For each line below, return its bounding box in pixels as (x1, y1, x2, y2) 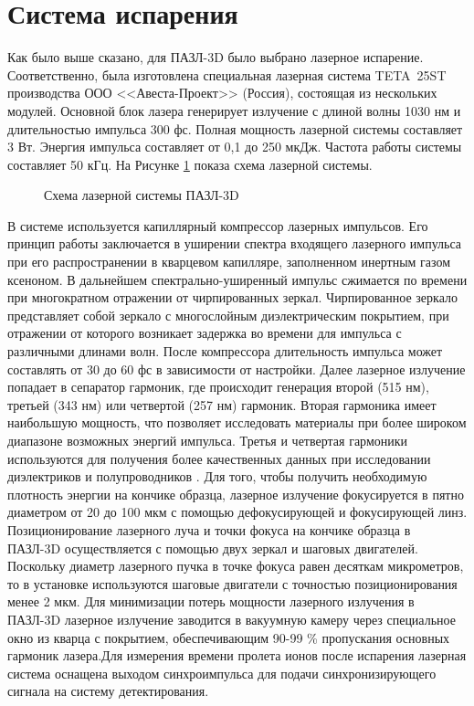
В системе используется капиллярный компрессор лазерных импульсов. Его (7, 216, 428, 235)
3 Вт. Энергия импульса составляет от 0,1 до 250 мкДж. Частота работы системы (7, 137, 462, 156)
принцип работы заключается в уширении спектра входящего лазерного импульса (7, 234, 462, 253)
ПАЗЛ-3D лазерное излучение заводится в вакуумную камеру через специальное (7, 609, 456, 628)
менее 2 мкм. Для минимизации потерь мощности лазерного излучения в (7, 592, 415, 611)
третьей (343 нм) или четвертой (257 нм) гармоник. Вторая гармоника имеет (7, 395, 437, 414)
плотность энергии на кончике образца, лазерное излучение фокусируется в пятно (7, 484, 464, 503)
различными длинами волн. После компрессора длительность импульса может (7, 342, 443, 361)
